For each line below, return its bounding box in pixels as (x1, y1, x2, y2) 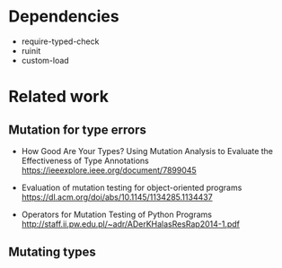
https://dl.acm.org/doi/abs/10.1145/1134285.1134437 (21, 191, 213, 203)
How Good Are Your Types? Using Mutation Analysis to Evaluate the (21, 145, 274, 156)
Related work (8, 87, 110, 107)
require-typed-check (21, 36, 100, 47)
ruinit (21, 45, 41, 56)
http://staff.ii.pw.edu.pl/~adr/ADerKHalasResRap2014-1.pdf (21, 218, 240, 229)
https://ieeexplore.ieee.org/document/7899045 (21, 164, 197, 176)
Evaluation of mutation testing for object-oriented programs (21, 182, 242, 193)
